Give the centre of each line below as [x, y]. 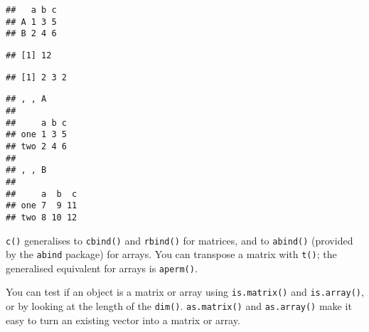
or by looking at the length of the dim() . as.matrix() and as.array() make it [179, 306]
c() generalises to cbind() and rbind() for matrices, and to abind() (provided [180, 240]
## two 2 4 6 [36, 146]
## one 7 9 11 [42, 206]
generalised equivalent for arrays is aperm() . [102, 268]
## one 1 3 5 [36, 135]
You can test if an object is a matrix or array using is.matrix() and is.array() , [185, 292]
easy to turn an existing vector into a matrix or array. [123, 320]
